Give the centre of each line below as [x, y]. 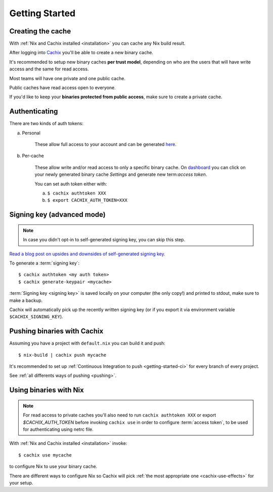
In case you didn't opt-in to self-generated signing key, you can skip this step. [104, 240]
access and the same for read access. [49, 69]
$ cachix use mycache [45, 455]
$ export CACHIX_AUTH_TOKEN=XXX [87, 200]
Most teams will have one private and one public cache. [67, 78]
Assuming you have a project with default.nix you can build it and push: [87, 343]
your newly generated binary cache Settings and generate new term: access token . [121, 174]
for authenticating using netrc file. [58, 429]
